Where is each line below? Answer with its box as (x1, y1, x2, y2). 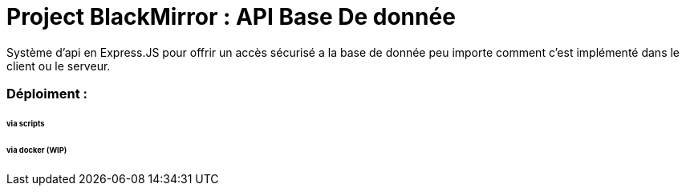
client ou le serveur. (6, 58, 111, 73)
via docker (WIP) (6, 145, 67, 154)
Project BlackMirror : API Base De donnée (6, 3, 456, 30)
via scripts (6, 118, 45, 128)
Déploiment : (6, 86, 87, 102)
